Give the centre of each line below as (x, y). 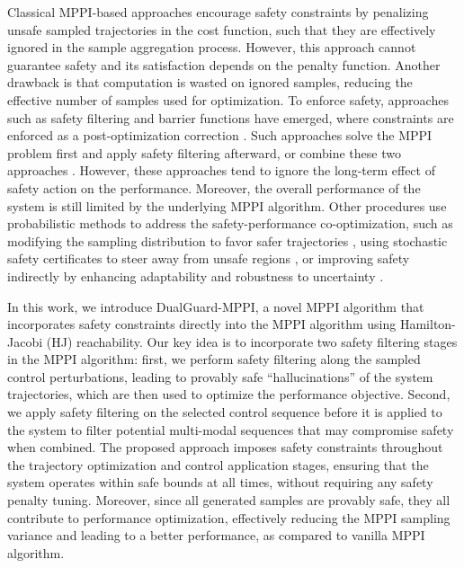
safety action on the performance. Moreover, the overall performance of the (214, 187)
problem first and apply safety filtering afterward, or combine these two (204, 152)
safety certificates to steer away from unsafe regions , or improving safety (209, 258)
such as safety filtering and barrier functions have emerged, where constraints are (231, 117)
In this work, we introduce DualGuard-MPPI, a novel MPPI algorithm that (216, 306)
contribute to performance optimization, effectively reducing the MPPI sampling (229, 517)
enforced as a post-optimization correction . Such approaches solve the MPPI (220, 135)
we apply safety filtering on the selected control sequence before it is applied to (225, 412)
